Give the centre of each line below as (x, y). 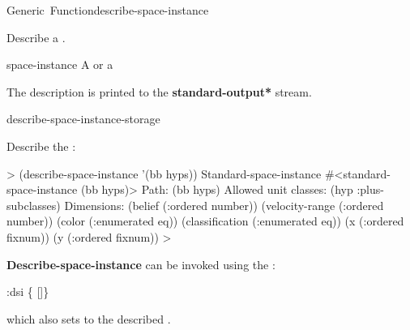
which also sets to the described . (89, 318)
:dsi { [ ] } (28, 291)
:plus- (370, 189)
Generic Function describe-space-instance (108, 10)
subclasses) (34, 205)
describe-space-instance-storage (83, 119)
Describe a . (36, 37)
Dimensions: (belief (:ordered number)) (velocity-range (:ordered (224, 205)
